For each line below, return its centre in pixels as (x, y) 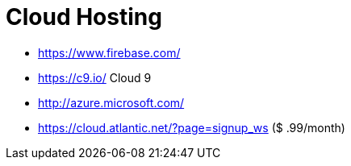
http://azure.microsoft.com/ (111, 102)
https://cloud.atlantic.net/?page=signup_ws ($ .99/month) (192, 127)
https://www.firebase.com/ (109, 52)
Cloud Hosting (84, 17)
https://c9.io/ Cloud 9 (95, 77)
